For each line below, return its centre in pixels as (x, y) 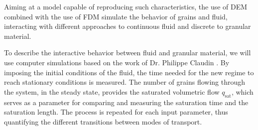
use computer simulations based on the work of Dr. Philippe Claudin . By (117, 62)
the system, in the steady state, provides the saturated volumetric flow (112, 91)
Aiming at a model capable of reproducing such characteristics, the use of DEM (126, 6)
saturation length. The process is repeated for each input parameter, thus (116, 112)
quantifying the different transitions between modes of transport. (103, 121)
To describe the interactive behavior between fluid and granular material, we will (128, 53)
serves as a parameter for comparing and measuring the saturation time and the (126, 102)
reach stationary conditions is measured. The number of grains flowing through (125, 82)
